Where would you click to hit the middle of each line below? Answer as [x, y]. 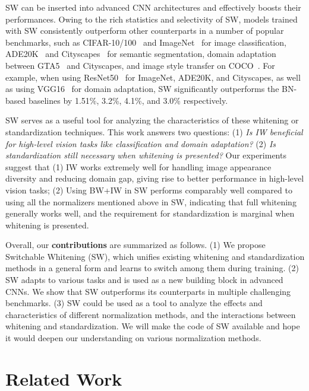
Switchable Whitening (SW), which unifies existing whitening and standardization [155, 256]
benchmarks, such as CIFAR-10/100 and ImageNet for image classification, [146, 42]
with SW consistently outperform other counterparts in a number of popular [145, 31]
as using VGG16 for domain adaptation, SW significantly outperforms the [142, 89]
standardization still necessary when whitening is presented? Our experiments [146, 155]
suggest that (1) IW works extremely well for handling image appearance [138, 166]
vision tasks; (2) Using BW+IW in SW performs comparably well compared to [149, 190]
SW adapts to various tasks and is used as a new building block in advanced [144, 280]
